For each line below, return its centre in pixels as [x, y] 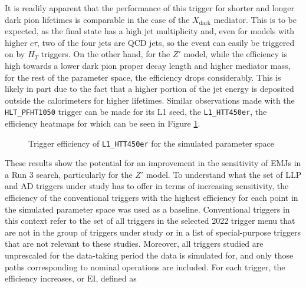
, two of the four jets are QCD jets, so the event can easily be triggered [166, 42]
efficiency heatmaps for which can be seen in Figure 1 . [103, 123]
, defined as [116, 278]
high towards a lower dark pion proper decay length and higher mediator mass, [148, 65]
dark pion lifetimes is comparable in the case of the [97, 19]
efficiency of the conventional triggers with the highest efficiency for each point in [152, 198]
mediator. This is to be [255, 19]
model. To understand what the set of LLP [224, 174]
